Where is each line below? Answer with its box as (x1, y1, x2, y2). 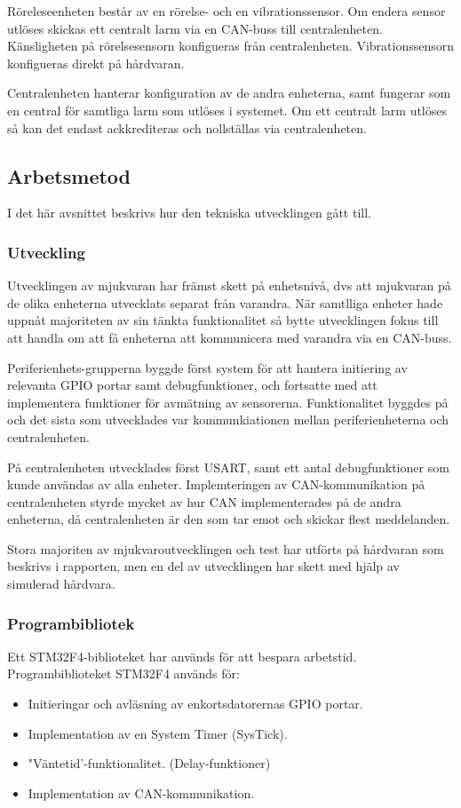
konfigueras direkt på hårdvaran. (7, 53, 185, 72)
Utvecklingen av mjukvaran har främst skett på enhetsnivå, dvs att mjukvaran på (7, 276, 451, 295)
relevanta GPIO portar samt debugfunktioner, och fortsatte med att (7, 376, 378, 394)
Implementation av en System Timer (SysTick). (28, 724, 288, 742)
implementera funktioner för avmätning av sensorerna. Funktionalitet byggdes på (7, 392, 449, 411)
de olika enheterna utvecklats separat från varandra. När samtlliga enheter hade (7, 293, 443, 312)
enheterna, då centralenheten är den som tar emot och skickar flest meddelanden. (7, 510, 450, 528)
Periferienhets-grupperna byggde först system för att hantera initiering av (7, 358, 408, 376)
